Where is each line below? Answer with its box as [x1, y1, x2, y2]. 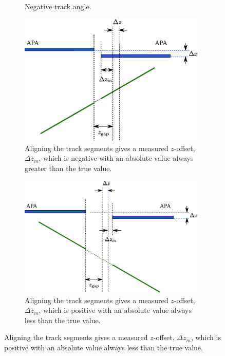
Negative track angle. [25, 1, 91, 11]
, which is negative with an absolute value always [39, 153, 194, 163]
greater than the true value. [25, 163, 112, 174]
